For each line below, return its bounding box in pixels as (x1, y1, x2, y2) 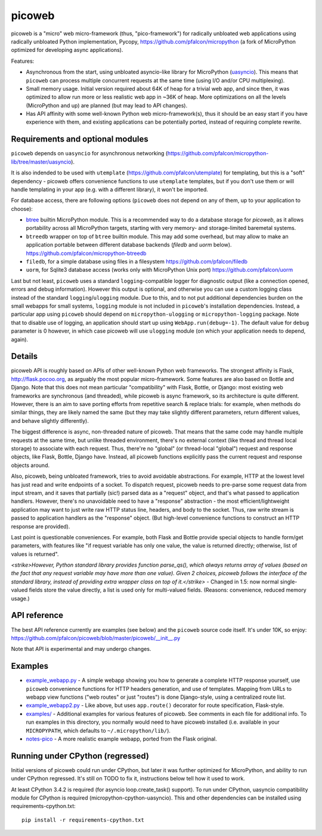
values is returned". (11, 550, 59, 558)
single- (280, 578, 298, 585)
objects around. (11, 462, 50, 469)
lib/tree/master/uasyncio (11, 158, 72, 165)
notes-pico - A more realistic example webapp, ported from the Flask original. (26, 735, 217, 742)
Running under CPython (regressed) (11, 751, 149, 761)
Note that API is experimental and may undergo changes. (11, 646, 151, 653)
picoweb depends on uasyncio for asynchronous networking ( (11, 150, 168, 157)
